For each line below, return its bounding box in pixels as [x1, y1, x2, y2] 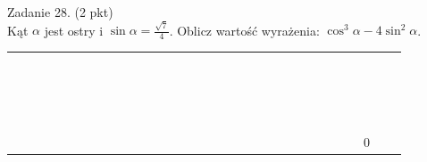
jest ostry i [44, 20, 104, 39]
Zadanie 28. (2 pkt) [7, 3, 113, 20]
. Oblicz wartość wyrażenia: [169, 20, 320, 39]
